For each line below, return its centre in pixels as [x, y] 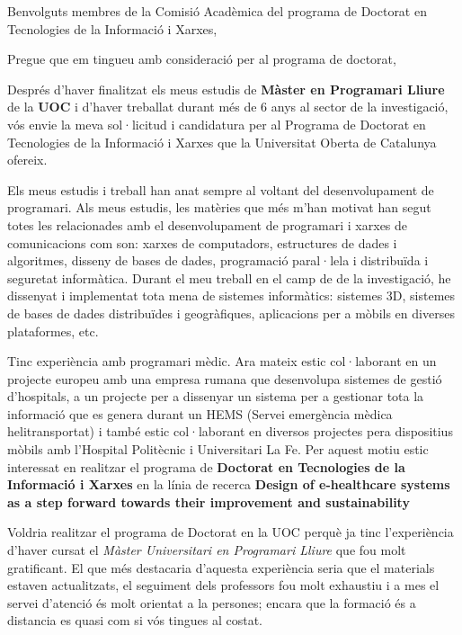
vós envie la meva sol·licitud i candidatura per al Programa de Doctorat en [217, 124]
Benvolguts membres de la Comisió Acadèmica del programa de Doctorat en [217, 11]
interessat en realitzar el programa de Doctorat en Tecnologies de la [206, 466]
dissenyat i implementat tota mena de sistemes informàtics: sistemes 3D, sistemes [231, 295]
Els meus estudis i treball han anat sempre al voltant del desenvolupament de [221, 189]
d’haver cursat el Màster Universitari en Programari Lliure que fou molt [207, 550]
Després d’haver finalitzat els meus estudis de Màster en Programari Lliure [226, 89]
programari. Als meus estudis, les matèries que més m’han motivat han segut [219, 207]
